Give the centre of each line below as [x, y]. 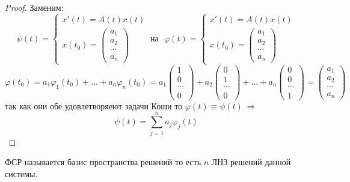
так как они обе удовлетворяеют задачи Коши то [94, 105]
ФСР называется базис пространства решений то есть [103, 162]
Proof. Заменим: [34, 7]
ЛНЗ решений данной [251, 162]
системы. [21, 173]
